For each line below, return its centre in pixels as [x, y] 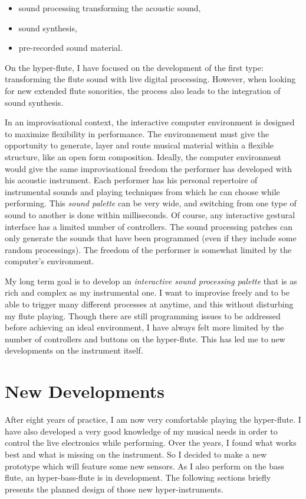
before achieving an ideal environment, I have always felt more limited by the [144, 327]
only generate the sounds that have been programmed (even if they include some [151, 238]
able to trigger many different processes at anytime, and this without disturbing [149, 304]
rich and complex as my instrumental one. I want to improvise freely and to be [147, 292]
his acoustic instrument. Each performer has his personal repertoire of [131, 180]
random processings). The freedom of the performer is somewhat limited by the [148, 249]
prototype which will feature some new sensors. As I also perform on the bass [145, 466]
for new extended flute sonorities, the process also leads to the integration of [143, 90]
